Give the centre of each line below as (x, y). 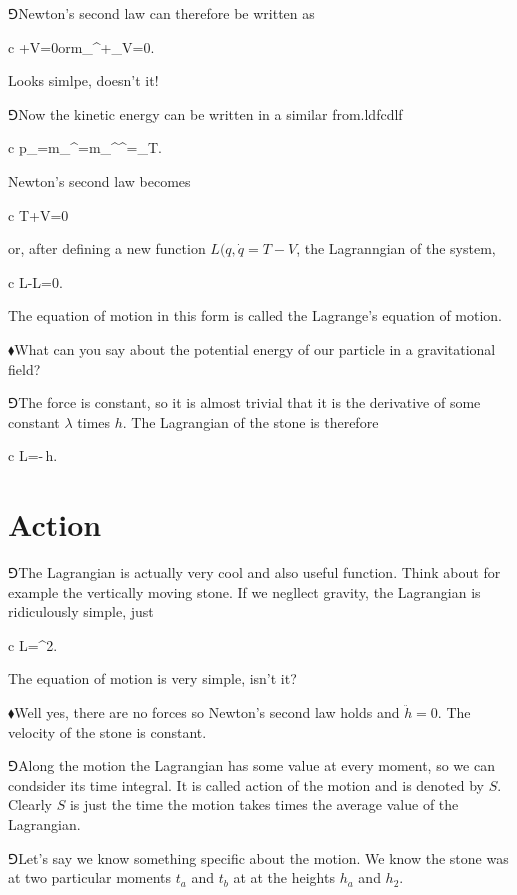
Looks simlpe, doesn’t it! (83, 80)
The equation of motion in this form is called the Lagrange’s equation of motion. (255, 315)
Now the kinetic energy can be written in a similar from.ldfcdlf (210, 113)
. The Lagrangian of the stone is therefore (250, 421)
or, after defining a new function (107, 248)
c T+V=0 (38, 214)
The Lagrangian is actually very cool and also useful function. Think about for (259, 572)
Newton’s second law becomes (99, 180)
